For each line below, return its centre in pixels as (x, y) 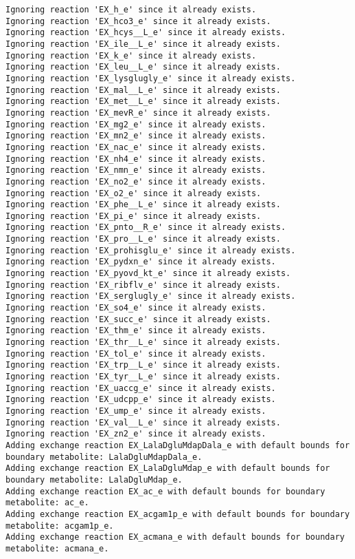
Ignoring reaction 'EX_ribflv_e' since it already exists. (143, 285)
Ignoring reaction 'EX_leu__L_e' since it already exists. (143, 67)
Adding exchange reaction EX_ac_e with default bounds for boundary (165, 491)
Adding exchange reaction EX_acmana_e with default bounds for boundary (175, 537)
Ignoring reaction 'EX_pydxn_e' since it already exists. (141, 262)
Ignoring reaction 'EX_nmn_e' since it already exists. (136, 170)
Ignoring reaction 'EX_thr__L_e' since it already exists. (143, 342)
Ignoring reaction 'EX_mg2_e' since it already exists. (136, 124)
